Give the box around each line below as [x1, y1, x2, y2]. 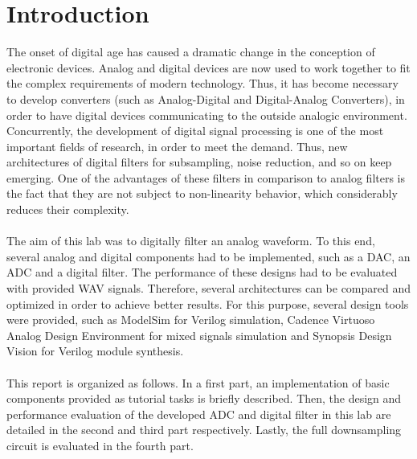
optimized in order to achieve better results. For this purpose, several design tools [6, 295, 409, 312]
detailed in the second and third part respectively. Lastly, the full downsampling [6, 421, 402, 438]
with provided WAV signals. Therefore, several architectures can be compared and [6, 280, 411, 297]
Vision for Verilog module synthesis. [6, 342, 184, 359]
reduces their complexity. [6, 201, 129, 218]
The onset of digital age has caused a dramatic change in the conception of [6, 43, 375, 60]
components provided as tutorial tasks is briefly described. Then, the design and [6, 390, 402, 407]
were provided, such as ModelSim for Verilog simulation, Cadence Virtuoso [6, 311, 375, 328]
